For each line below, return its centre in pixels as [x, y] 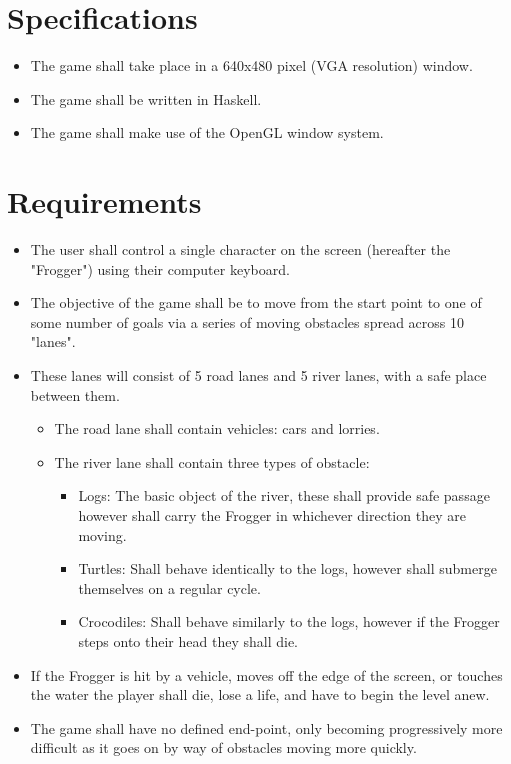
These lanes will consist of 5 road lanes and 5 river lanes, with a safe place [258, 375]
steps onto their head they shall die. [188, 640]
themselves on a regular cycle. [169, 587]
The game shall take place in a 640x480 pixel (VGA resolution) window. [251, 65]
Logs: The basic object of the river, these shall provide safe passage [284, 495]
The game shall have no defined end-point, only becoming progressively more [266, 727]
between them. [75, 394]
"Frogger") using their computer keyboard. [160, 268]
